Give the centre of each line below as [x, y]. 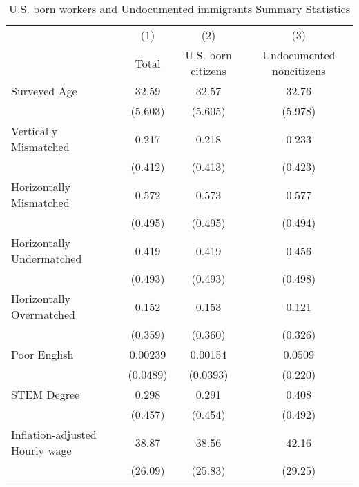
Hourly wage [41, 450]
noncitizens [299, 71]
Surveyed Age [44, 91]
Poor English [42, 354]
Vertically [35, 131]
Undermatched [47, 258]
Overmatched [43, 314]
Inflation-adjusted [54, 434]
